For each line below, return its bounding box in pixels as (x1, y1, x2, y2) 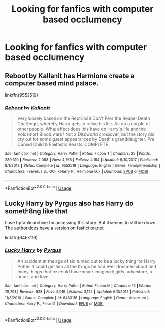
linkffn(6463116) (5, 235, 38, 241)
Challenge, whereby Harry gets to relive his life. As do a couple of (17, 121, 150, 127)
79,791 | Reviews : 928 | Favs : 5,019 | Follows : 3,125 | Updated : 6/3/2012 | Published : (5, 289, 150, 294)
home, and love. (17, 273, 50, 279)
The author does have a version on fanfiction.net (5, 225, 104, 231)
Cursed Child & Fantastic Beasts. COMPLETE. (17, 141, 110, 148)
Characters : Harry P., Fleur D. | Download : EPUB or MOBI (5, 301, 104, 306)
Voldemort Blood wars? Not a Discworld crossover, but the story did (17, 131, 155, 137)
